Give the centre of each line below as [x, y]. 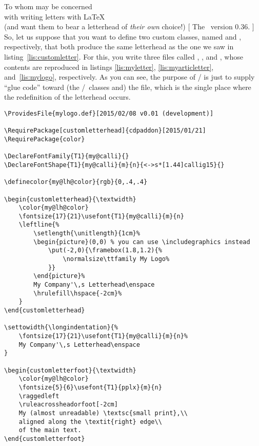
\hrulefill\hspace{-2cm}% [78, 293]
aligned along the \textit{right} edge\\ [90, 422]
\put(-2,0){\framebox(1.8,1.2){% [105, 250]
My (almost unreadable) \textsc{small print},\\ [103, 413]
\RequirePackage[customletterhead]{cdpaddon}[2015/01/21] [105, 131]
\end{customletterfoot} [45, 439]
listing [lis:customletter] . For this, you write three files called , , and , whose [124, 56]
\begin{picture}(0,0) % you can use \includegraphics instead [142, 242]
